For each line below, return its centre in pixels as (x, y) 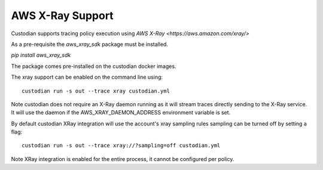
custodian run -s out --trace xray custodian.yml (96, 91)
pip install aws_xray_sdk (41, 55)
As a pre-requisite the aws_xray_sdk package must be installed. (90, 44)
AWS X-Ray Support (62, 16)
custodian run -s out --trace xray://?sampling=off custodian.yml (121, 146)
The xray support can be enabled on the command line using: (87, 77)
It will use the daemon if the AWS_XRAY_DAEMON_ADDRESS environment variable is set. (121, 113)
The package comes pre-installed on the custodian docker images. (94, 66)
